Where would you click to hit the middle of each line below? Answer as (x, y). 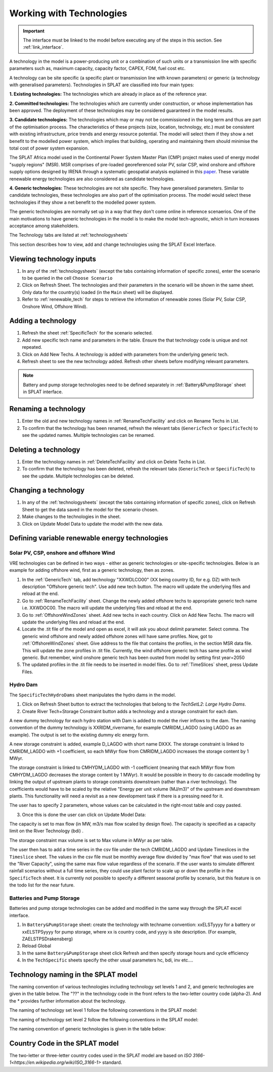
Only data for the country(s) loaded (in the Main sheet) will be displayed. (98, 292)
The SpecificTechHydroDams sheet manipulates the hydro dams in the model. (93, 695)
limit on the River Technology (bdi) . (46, 831)
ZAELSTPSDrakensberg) (48, 939)
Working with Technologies (68, 13)
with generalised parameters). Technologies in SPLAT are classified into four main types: (102, 85)
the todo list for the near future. (42, 885)
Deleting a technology (45, 449)
